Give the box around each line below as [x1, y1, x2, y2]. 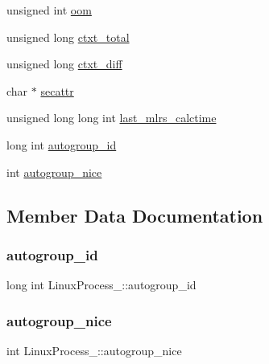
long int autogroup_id [6, 136, 117, 153]
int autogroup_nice [6, 163, 102, 180]
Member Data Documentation [6, 202, 263, 227]
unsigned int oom [6, 2, 92, 18]
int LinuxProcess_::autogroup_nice [6, 342, 182, 358]
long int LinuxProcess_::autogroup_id [6, 276, 197, 293]
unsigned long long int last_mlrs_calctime [6, 109, 217, 126]
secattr [40, 82, 74, 99]
